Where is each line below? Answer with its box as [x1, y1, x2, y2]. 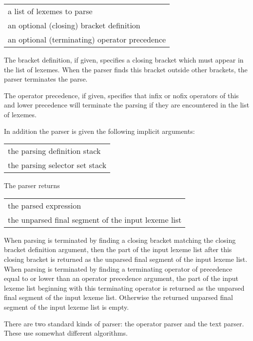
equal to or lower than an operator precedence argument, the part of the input [4, 273, 238, 283]
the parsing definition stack [8, 145, 101, 157]
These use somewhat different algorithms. [4, 328, 128, 338]
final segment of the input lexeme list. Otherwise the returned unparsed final [4, 292, 233, 302]
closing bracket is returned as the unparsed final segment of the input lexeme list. [4, 254, 248, 264]
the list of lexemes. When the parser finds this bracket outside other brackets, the [4, 64, 248, 74]
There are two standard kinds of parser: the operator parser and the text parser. [4, 318, 244, 328]
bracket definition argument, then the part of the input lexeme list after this [4, 244, 232, 255]
